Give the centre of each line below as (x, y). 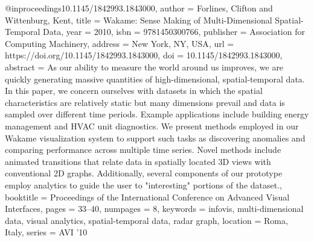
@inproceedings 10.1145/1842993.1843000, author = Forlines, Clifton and (139, 8)
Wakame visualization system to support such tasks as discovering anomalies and (155, 138)
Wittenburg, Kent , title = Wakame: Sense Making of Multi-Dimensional (139, 20)
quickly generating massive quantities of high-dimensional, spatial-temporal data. (155, 79)
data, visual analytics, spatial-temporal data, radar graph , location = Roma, (146, 220)
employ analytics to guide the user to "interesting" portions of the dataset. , (143, 185)
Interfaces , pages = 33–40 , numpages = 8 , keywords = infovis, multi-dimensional (154, 209)
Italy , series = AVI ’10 (46, 232)
